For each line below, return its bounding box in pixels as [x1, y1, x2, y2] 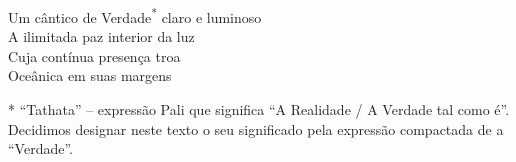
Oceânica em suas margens [8, 65, 172, 86]
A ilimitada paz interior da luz [8, 26, 195, 47]
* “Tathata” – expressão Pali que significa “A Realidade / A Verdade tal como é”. [8, 99, 510, 120]
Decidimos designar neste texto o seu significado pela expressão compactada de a [8, 118, 504, 139]
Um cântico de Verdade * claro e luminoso [8, 4, 262, 27]
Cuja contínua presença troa [8, 45, 181, 66]
